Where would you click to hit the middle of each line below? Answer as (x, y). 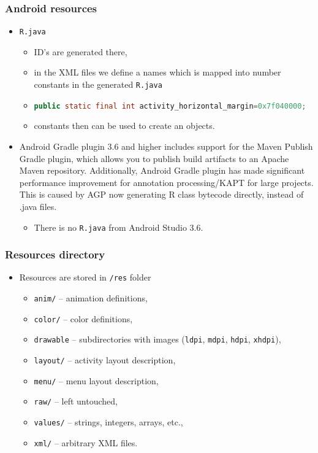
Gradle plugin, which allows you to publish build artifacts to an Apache (154, 158)
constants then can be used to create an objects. (124, 126)
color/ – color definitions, (83, 318)
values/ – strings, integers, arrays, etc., (108, 422)
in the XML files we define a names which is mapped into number (157, 72)
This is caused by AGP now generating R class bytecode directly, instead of (161, 194)
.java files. (38, 206)
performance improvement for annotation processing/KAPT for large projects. (166, 182)
